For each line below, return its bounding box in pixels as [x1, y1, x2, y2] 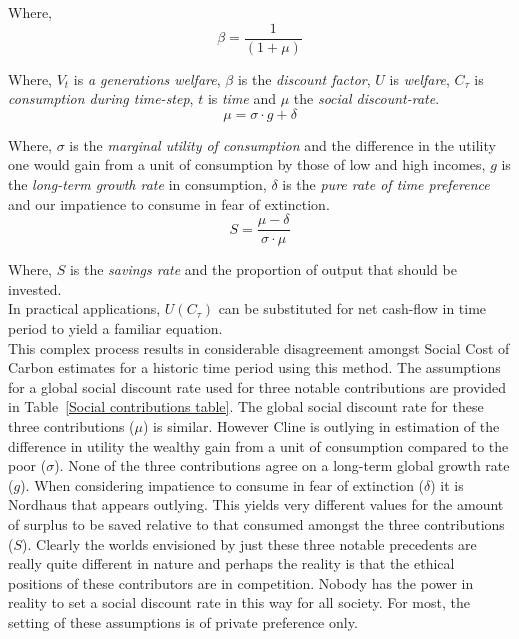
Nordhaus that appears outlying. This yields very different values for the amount [8, 494, 504, 515]
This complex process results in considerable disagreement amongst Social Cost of [8, 337, 510, 358]
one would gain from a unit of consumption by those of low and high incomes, [8, 154, 486, 175]
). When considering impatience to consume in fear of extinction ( [20, 474, 425, 495]
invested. [8, 278, 62, 299]
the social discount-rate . [293, 88, 440, 109]
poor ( [8, 455, 47, 476]
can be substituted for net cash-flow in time [218, 298, 487, 319]
